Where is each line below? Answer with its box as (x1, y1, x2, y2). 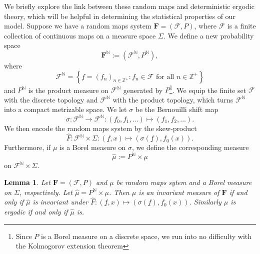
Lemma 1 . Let (4, 177, 50, 187)
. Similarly (189, 196, 221, 207)
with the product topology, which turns (112, 94, 233, 104)
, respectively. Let (19, 186, 72, 197)
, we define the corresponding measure (131, 142, 249, 152)
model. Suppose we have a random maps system (4, 20, 151, 31)
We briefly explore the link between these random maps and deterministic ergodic (4, 1, 254, 11)
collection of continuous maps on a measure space (4, 30, 156, 40)
